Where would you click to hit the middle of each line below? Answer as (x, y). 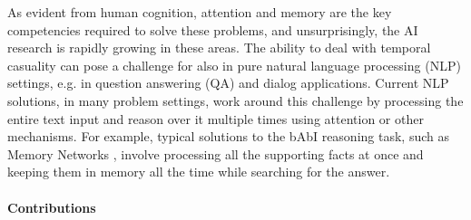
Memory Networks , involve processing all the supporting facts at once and (216, 153)
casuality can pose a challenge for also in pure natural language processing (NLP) (234, 65)
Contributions (52, 207)
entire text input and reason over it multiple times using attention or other (216, 118)
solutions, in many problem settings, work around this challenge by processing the (235, 100)
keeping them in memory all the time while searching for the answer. (199, 172)
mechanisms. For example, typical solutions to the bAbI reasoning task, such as (228, 136)
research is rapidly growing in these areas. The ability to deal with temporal (219, 48)
